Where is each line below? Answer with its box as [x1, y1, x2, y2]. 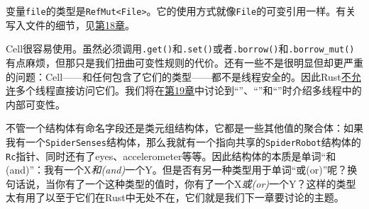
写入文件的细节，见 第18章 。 [6, 17, 135, 32]
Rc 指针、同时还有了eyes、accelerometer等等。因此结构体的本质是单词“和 [6, 148, 336, 163]
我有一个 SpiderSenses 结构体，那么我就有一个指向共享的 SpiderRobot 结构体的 [6, 134, 361, 149]
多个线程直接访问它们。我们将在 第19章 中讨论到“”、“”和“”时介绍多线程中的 [16, 83, 362, 98]
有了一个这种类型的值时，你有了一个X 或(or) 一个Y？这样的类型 [65, 176, 356, 191]
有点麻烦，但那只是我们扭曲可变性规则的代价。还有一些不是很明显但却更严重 [6, 55, 363, 69]
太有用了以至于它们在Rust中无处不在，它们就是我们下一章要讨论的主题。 [6, 190, 344, 205]
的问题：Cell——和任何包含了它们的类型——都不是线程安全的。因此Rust [6, 69, 341, 84]
